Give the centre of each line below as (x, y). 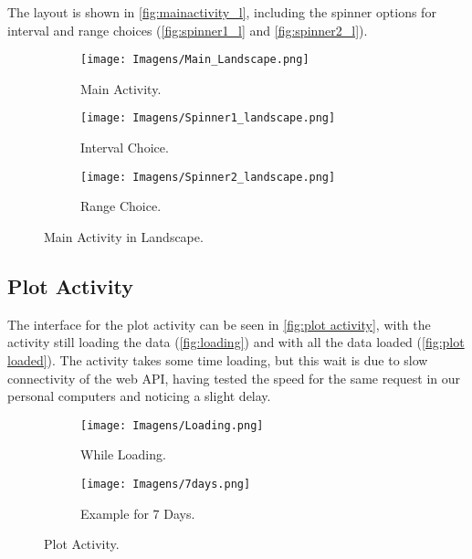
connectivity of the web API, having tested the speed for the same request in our (234, 378)
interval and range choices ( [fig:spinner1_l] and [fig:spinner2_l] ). (188, 30)
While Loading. (123, 454)
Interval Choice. (125, 148)
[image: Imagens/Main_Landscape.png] (195, 60)
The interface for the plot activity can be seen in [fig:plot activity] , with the (219, 324)
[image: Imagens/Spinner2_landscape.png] (208, 177)
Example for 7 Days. (138, 513)
